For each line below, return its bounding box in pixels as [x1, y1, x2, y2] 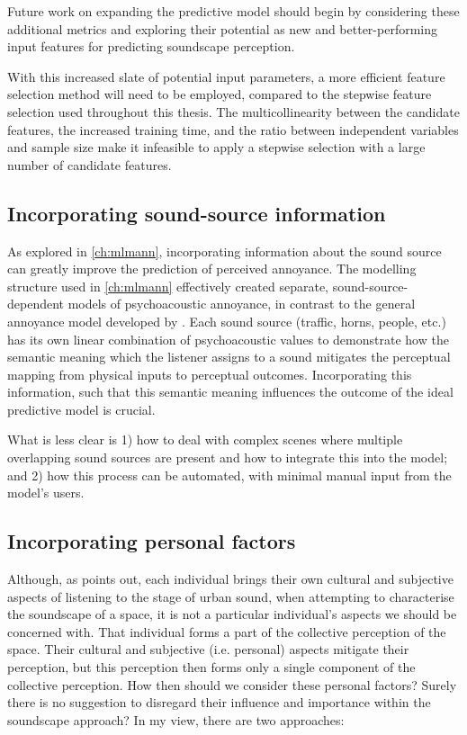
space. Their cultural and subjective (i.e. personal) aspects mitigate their [7, 640, 409, 659]
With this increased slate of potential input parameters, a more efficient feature [7, 67, 445, 85]
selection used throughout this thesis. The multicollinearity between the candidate [7, 102, 460, 121]
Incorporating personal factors [7, 527, 296, 555]
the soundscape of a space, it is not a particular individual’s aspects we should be [7, 605, 457, 623]
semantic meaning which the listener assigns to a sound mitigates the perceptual [7, 347, 451, 366]
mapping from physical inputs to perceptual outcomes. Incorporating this [7, 364, 412, 383]
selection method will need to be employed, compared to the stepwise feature [7, 85, 432, 103]
